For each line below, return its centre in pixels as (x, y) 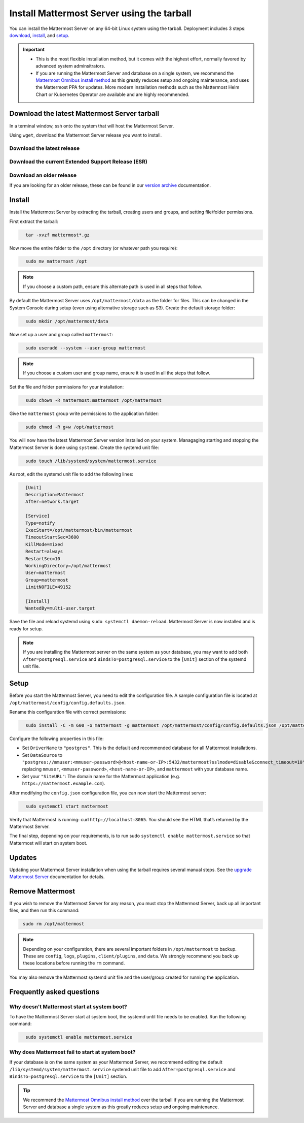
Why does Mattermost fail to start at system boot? (72, 1052)
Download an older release (43, 175)
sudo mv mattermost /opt (56, 261)
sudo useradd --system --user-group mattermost (86, 348)
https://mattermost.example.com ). (64, 783)
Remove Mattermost (42, 891)
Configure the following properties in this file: (56, 739)
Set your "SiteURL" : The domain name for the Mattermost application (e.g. (101, 776)
